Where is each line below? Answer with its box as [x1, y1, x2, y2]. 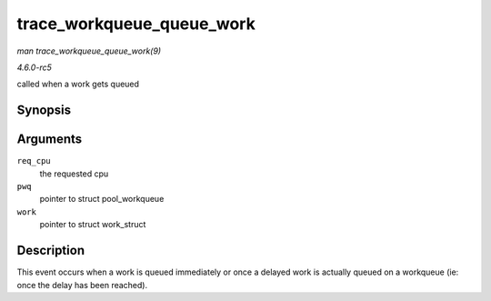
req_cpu [16, 156, 52, 166]
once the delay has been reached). [16, 279, 148, 290]
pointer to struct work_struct [39, 219, 146, 230]
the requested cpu [39, 168, 109, 179]
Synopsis [16, 103, 72, 118]
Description [16, 243, 85, 258]
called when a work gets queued [16, 78, 140, 90]
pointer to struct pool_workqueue [39, 194, 165, 205]
